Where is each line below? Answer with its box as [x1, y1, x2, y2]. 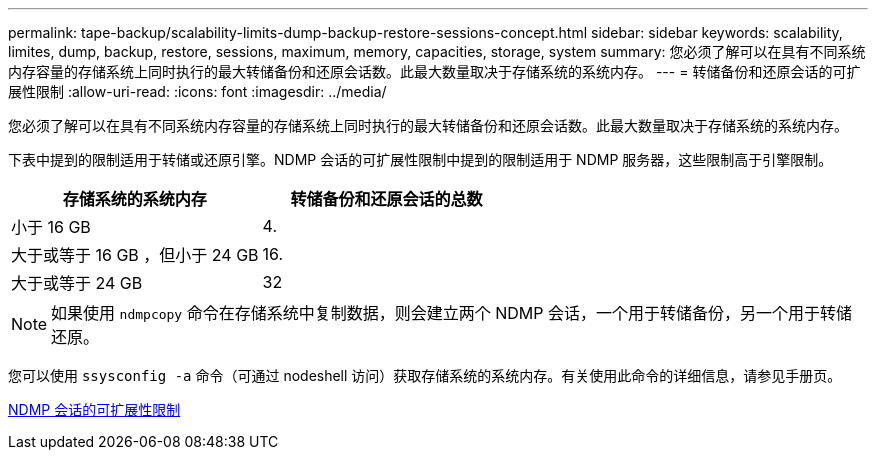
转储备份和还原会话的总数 [290, 189, 483, 209]
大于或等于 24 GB [11, 273, 143, 293]
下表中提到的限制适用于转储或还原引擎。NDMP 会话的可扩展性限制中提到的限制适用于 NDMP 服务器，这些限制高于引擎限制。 [8, 151, 833, 168]
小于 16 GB [11, 217, 91, 237]
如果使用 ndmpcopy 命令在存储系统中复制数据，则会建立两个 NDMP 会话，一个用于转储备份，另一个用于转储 [51, 303, 852, 323]
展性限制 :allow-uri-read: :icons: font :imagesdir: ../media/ [8, 83, 387, 100]
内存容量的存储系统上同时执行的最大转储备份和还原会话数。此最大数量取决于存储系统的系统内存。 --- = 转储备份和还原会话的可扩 [8, 63, 861, 80]
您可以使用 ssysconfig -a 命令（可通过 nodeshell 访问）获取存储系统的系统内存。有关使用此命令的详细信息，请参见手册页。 [8, 367, 842, 384]
